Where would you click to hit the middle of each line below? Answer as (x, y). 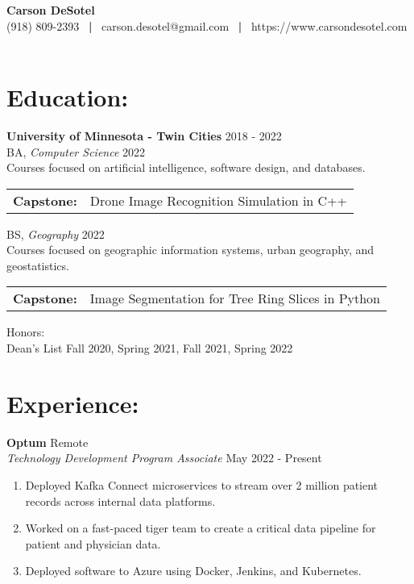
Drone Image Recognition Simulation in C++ (219, 200)
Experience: (73, 403)
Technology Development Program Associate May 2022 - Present (164, 458)
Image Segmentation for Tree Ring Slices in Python (235, 298)
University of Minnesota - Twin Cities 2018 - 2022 (144, 135)
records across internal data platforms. (120, 501)
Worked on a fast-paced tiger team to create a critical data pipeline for (201, 528)
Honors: (26, 332)
